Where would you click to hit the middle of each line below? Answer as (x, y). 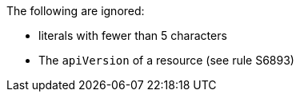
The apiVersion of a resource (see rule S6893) (166, 60)
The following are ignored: (76, 11)
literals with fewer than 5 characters (133, 35)
